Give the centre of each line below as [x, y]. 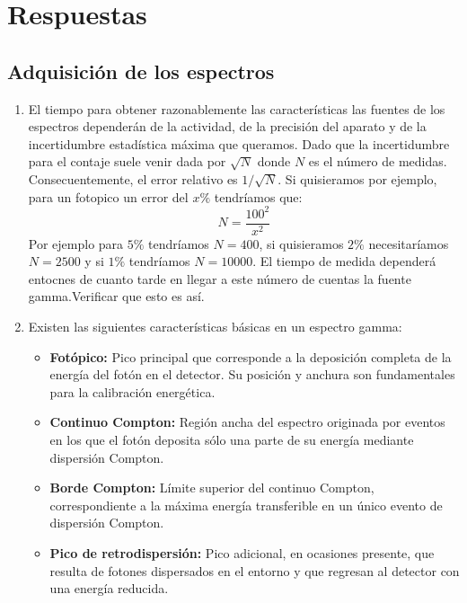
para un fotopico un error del [108, 196]
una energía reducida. [109, 588]
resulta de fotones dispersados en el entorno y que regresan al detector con [255, 570]
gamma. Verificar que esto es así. [116, 296]
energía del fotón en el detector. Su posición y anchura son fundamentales [252, 374]
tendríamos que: [258, 196]
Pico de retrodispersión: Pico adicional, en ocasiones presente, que [242, 553]
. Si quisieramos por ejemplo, [357, 178]
